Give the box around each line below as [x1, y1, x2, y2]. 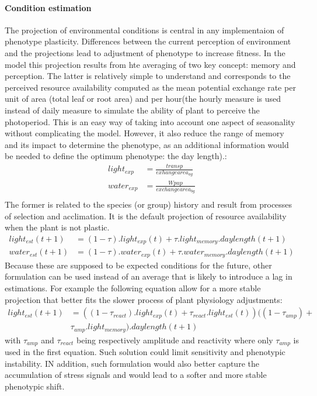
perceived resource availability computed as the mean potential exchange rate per [5, 81, 296, 93]
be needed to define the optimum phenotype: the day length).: [5, 150, 227, 162]
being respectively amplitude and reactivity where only [76, 333, 273, 346]
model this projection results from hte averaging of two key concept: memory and [5, 58, 296, 70]
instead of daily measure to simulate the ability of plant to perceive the [5, 104, 260, 116]
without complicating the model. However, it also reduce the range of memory [5, 127, 284, 139]
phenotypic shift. [5, 380, 65, 392]
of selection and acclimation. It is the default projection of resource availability [5, 209, 287, 222]
